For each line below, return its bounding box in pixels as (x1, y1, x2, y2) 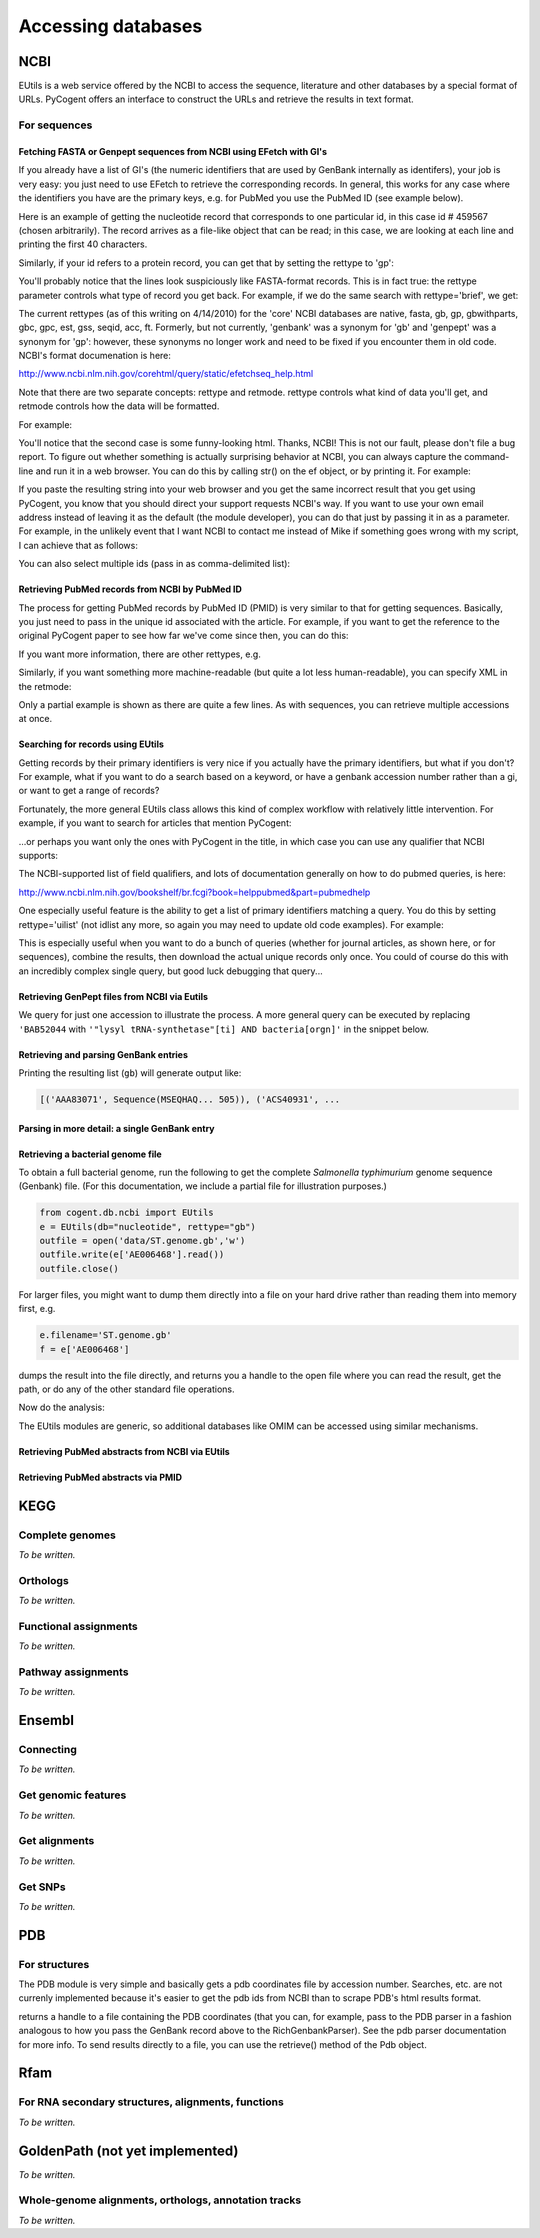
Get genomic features (18, 1788, 127, 1802)
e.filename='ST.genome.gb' (39, 1330, 172, 1341)
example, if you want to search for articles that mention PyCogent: (18, 817, 292, 829)
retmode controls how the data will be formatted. (18, 400, 220, 412)
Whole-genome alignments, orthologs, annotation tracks (18, 2193, 302, 2207)
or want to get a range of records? (18, 785, 160, 797)
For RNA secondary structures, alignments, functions (18, 2095, 284, 2109)
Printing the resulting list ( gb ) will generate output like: (18, 1066, 242, 1079)
